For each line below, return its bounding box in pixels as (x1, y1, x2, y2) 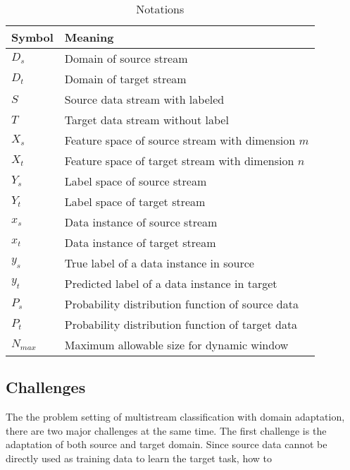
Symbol (11, 29, 54, 45)
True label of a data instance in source (64, 255, 254, 271)
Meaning (64, 29, 114, 45)
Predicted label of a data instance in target (64, 275, 277, 291)
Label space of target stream (64, 193, 206, 210)
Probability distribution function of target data (64, 316, 298, 332)
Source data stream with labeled (64, 91, 225, 107)
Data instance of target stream (64, 234, 216, 251)
